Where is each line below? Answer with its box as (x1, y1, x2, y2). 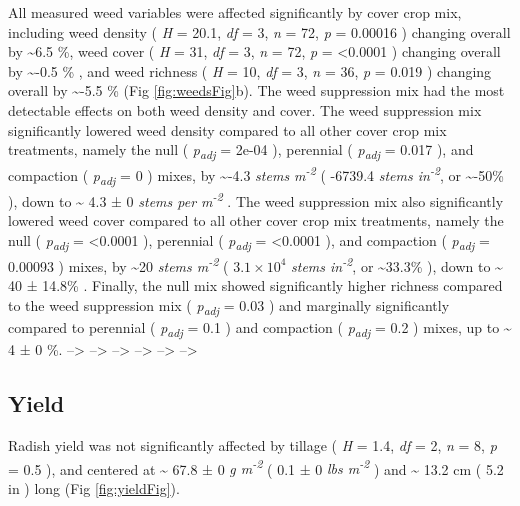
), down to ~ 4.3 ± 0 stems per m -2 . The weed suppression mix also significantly (8, 188, 504, 211)
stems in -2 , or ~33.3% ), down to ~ (291, 253, 503, 276)
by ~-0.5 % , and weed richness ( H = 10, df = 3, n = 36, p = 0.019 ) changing (8, 60, 492, 81)
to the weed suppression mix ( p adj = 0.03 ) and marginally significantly (8, 294, 450, 318)
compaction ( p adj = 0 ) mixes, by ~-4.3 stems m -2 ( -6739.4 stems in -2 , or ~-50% (8, 162, 504, 188)
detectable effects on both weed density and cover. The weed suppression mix (8, 99, 482, 120)
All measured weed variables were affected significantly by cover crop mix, (8, 2, 462, 22)
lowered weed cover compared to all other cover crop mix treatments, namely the (8, 210, 504, 231)
